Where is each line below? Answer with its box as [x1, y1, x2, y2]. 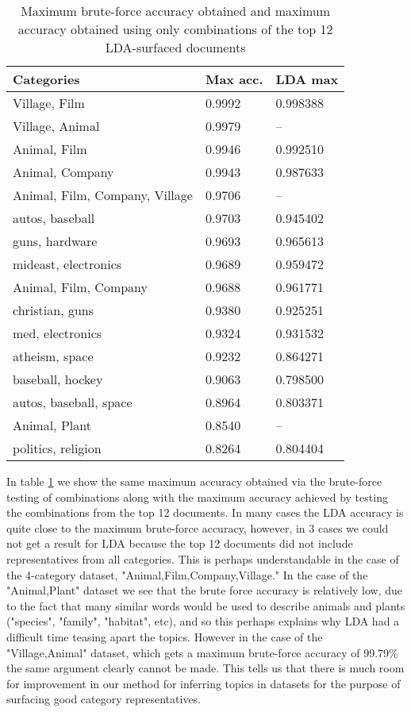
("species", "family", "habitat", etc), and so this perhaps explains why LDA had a [6, 613, 400, 629]
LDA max [275, 70, 339, 88]
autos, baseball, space [13, 393, 133, 411]
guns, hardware [13, 232, 98, 250]
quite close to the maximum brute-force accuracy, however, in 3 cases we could [6, 519, 389, 536]
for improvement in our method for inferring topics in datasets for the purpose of [6, 675, 401, 691]
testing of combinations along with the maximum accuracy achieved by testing [6, 488, 388, 505]
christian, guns [13, 301, 94, 319]
